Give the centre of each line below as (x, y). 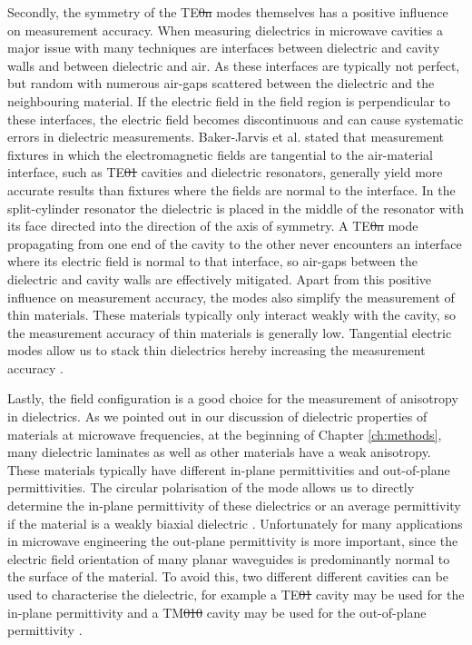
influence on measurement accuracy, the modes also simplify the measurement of (231, 297)
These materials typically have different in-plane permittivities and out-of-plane (229, 469)
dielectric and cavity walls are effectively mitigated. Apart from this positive (220, 278)
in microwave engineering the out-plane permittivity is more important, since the (233, 541)
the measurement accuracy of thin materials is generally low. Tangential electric (230, 332)
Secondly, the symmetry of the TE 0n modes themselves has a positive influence (228, 12)
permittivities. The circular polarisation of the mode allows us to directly (211, 487)
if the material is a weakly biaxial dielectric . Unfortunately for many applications (235, 523)
